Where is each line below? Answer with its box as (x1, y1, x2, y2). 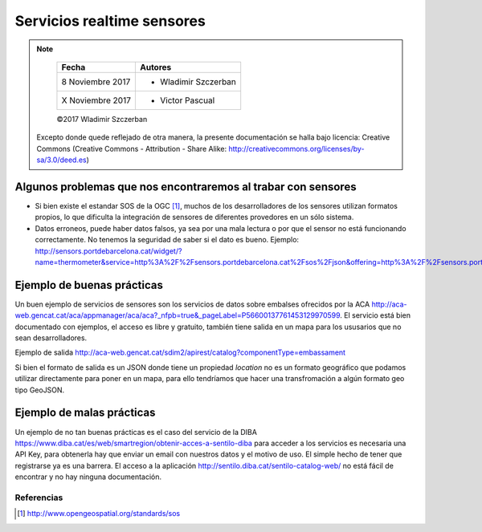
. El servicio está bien (340, 311, 411, 320)
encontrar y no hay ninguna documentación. (14, 472, 162, 481)
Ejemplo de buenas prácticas (14, 278, 164, 292)
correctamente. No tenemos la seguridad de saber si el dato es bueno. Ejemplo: (35, 235, 300, 245)
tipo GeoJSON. (14, 385, 65, 395)
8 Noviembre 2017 (61, 76, 131, 87)
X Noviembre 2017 (61, 95, 132, 106)
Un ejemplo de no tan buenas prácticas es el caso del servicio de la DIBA (14, 427, 257, 437)
